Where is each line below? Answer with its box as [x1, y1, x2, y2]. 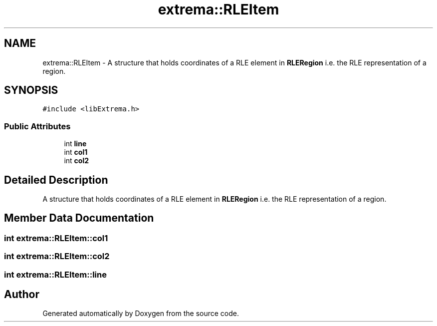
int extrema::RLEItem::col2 [4, 251, 110, 262]
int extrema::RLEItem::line [4, 269, 107, 280]
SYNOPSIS [4, 84, 58, 97]
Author [4, 288, 39, 301]
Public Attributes [4, 121, 71, 131]
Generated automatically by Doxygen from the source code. [42, 309, 239, 318]
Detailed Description [4, 173, 108, 186]
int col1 [64, 148, 88, 157]
